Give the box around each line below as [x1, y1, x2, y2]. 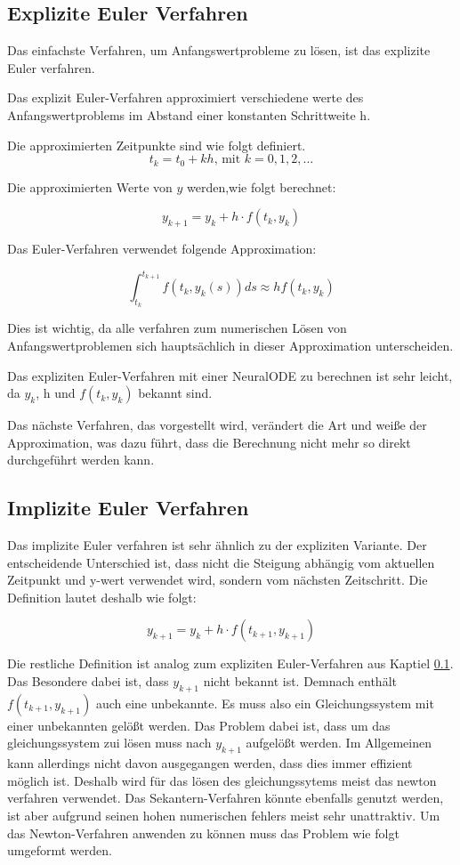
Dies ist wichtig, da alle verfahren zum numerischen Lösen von [7, 319, 347, 337]
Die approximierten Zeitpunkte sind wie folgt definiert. [7, 135, 306, 154]
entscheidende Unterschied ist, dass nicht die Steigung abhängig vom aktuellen [7, 553, 435, 571]
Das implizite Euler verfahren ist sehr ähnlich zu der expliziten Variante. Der [7, 536, 427, 554]
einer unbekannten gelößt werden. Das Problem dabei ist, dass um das [7, 715, 391, 734]
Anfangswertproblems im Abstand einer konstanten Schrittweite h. [7, 105, 371, 124]
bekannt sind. [138, 384, 213, 402]
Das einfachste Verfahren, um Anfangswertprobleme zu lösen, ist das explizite [7, 41, 431, 60]
